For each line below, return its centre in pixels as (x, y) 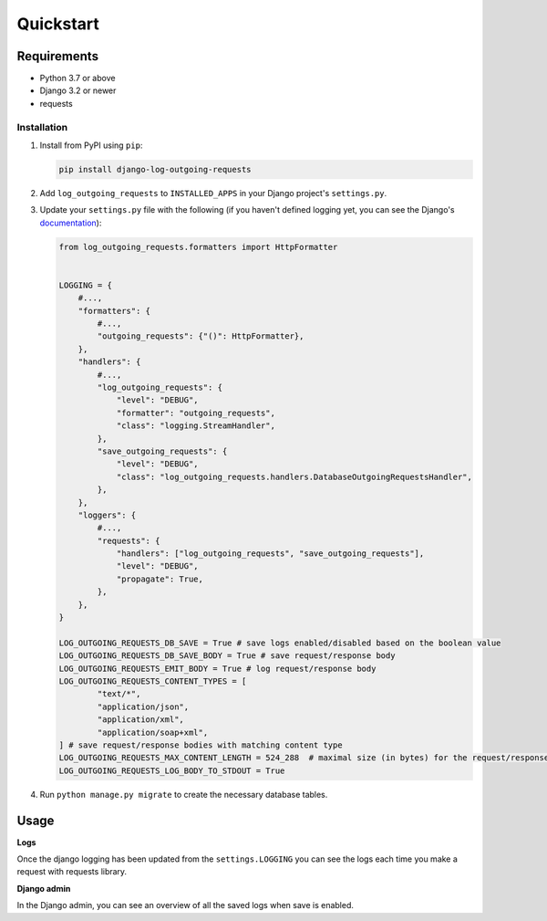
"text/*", (119, 694)
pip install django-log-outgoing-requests (155, 169)
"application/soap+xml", (153, 732)
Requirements (58, 56)
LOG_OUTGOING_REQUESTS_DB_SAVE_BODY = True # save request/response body (227, 656)
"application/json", (143, 706)
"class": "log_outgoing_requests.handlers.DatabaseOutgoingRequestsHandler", (294, 476)
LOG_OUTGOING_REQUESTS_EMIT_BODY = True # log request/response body (217, 668)
